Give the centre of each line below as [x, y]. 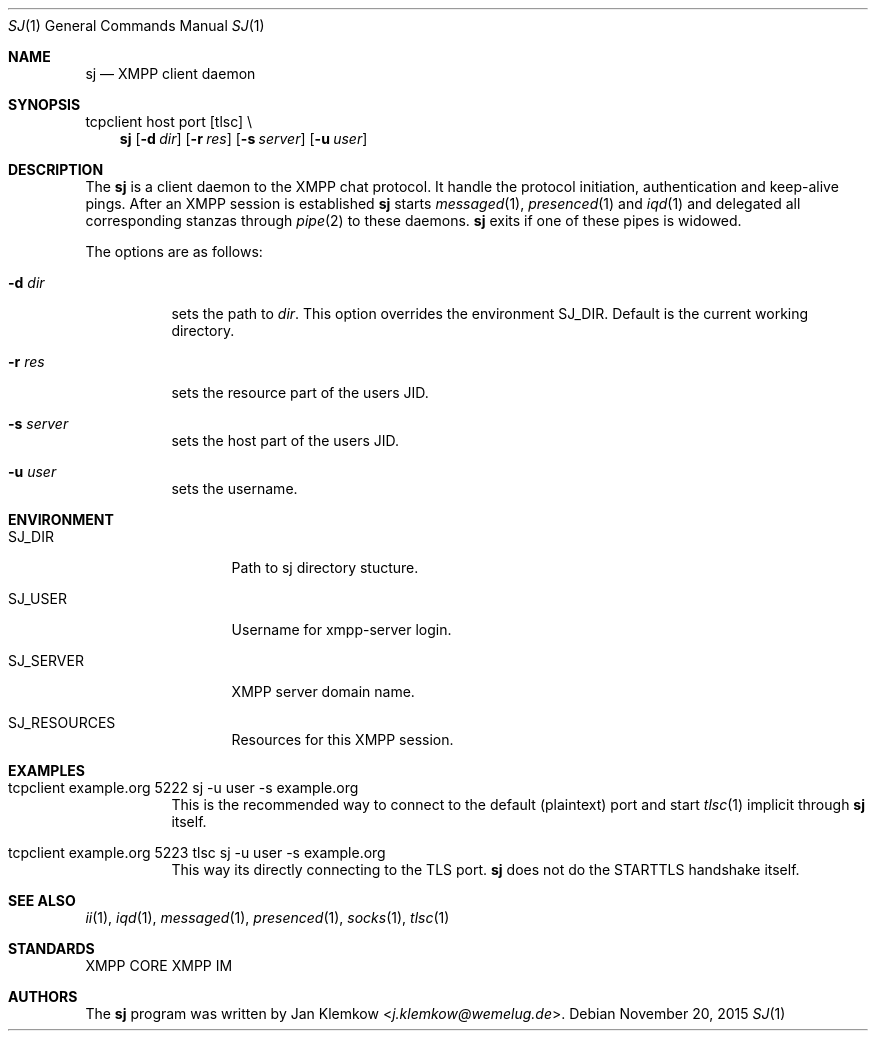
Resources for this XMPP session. [342, 739]
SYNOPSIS [44, 104]
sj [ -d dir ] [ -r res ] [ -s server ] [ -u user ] [243, 138]
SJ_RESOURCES [62, 722]
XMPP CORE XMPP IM [159, 965]
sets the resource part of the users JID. [300, 392]
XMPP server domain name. [323, 691]
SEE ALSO [42, 900]
